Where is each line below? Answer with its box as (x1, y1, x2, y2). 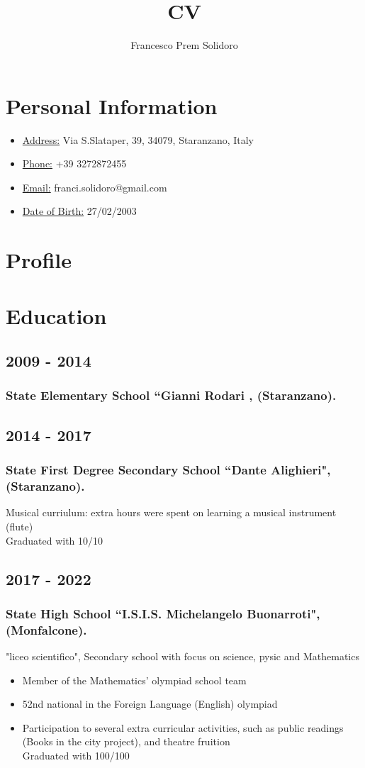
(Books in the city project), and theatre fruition (22, 734, 230, 749)
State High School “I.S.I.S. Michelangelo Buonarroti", (6, 604, 320, 622)
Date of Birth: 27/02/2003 (22, 204, 137, 218)
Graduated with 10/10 (6, 533, 103, 547)
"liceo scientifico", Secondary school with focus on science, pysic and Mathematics (6, 649, 359, 664)
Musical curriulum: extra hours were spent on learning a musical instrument (6, 505, 337, 520)
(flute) (6, 518, 33, 533)
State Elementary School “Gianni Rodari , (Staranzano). (6, 386, 337, 404)
